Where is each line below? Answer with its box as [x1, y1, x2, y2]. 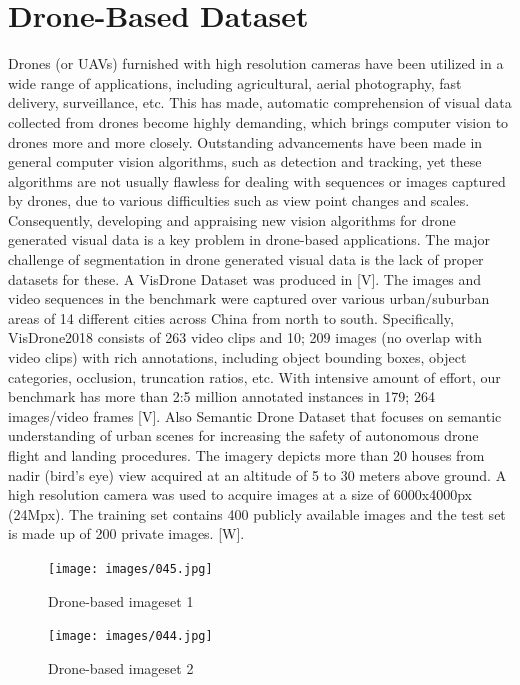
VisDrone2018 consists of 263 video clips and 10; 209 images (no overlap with [8, 327, 482, 348]
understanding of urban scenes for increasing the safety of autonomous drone [8, 425, 479, 446]
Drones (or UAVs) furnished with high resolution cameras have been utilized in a [8, 53, 504, 74]
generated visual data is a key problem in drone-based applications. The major [8, 229, 490, 250]
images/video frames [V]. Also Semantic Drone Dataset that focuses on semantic [8, 405, 502, 426]
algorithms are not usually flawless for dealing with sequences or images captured [8, 170, 506, 191]
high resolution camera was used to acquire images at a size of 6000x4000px [8, 484, 473, 505]
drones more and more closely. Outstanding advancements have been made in [8, 131, 483, 152]
